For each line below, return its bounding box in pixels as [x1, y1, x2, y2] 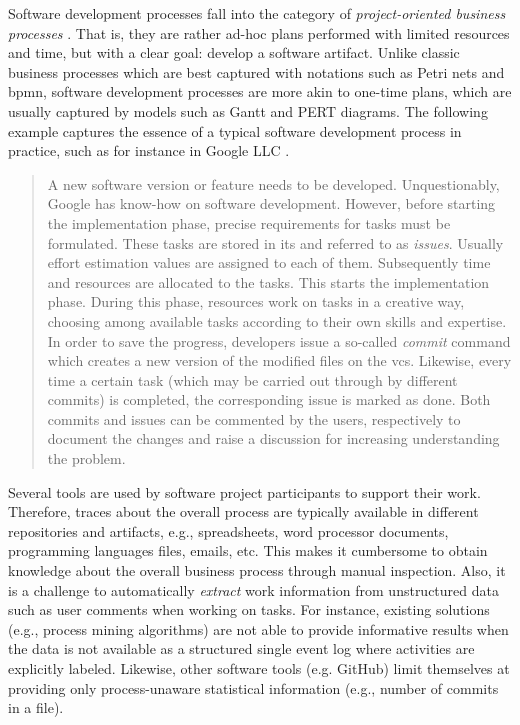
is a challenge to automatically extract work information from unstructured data [8, 579, 499, 600]
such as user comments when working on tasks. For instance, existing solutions [8, 599, 490, 620]
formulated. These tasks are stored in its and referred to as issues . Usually [47, 232, 504, 253]
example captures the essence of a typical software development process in [8, 120, 462, 141]
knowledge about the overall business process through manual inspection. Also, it [8, 560, 506, 581]
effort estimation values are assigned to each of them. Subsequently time [47, 252, 491, 273]
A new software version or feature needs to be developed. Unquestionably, [47, 173, 500, 194]
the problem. [47, 448, 126, 469]
